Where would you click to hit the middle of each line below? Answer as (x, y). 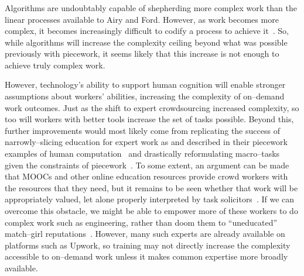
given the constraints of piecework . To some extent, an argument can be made (147, 165)
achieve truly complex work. (55, 65)
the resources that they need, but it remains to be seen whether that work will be (151, 187)
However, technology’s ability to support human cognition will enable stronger (145, 84)
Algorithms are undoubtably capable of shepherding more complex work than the (151, 7)
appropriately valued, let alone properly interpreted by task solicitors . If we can (150, 199)
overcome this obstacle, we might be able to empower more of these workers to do (151, 211)
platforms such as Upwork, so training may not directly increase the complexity (148, 245)
